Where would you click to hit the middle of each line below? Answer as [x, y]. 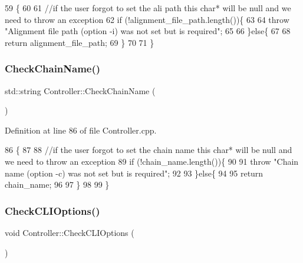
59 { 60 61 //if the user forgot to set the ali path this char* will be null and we [148, 8]
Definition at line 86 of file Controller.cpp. [81, 130]
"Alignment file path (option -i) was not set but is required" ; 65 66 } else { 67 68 [148, 31]
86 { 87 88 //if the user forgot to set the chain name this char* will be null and [149, 150]
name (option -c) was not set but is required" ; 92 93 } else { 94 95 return [134, 173]
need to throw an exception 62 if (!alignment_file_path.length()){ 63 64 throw [147, 19]
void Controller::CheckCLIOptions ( [70, 232]
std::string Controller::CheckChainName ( [80, 90]
